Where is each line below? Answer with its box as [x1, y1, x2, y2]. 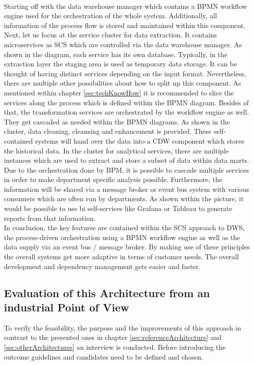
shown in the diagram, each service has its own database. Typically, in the [4, 49, 227, 59]
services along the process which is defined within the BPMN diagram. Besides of [4, 97, 249, 107]
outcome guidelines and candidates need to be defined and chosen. [4, 351, 203, 362]
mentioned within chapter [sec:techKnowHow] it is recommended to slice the [4, 87, 234, 97]
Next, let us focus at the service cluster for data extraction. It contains [4, 30, 217, 40]
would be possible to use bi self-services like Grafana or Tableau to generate [4, 203, 232, 213]
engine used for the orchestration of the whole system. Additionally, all [4, 10, 217, 21]
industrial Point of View [4, 300, 129, 314]
